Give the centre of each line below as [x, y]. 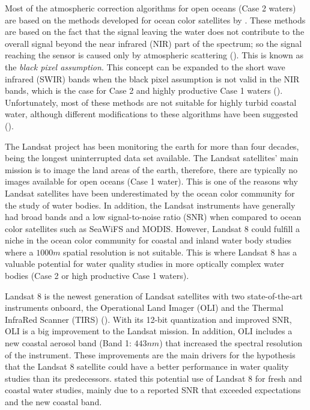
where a [19, 252]
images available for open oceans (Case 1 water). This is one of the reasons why [151, 181]
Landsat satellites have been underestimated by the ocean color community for [150, 193]
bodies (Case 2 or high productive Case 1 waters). [97, 276]
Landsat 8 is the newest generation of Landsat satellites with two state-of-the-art [154, 295]
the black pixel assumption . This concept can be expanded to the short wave [145, 66]
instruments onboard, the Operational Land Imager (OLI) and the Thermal [144, 307]
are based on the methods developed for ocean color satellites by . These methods [155, 20]
